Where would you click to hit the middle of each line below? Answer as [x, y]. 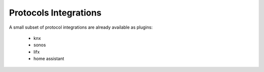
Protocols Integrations [55, 13]
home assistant [49, 59]
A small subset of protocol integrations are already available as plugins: [81, 27]
